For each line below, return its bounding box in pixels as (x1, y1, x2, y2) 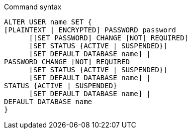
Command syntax (4, 2, 62, 11)
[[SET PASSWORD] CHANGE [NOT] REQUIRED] (29, 34, 189, 42)
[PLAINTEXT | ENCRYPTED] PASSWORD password (4, 26, 176, 34)
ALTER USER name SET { (4, 18, 93, 26)
